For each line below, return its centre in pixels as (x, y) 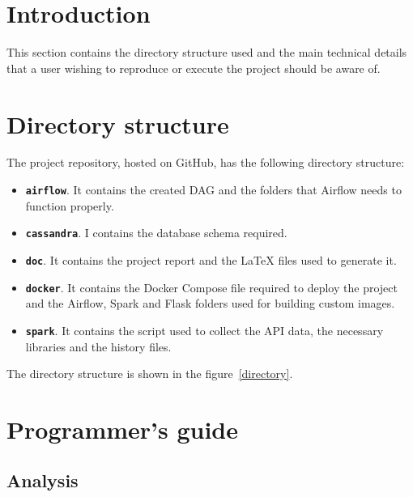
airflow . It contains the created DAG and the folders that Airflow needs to (213, 190)
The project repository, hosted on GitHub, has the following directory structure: (206, 162)
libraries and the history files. (98, 346)
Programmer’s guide (123, 429)
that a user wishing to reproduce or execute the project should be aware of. (194, 68)
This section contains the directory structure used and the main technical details (207, 52)
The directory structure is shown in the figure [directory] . (150, 374)
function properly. (70, 205)
